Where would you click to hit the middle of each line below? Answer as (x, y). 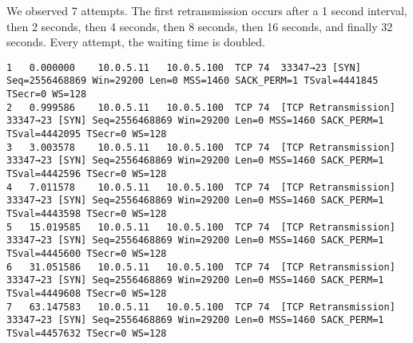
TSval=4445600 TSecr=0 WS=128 (87, 253)
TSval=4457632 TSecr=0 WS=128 (87, 333)
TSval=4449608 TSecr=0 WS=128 (87, 293)
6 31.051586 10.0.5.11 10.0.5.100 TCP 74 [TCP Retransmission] (201, 267)
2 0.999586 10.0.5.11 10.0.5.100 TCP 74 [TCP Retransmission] (201, 107)
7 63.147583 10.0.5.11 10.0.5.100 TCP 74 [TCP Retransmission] (201, 307)
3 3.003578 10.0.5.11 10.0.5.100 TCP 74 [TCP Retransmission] (201, 147)
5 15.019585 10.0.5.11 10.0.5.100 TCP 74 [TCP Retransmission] (201, 227)
